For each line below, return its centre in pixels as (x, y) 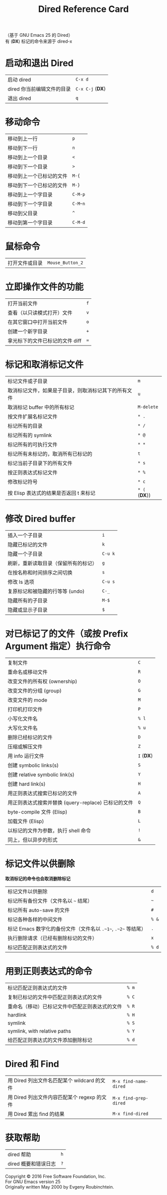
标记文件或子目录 (28, 381)
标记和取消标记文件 (44, 365)
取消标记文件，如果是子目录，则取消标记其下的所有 (68, 390)
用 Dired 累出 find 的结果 (36, 1114)
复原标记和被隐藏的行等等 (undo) (46, 591)
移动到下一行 (23, 148)
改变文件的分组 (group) (35, 691)
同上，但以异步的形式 (33, 840)
